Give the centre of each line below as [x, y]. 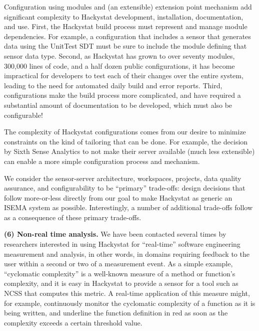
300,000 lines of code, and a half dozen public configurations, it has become [119, 65]
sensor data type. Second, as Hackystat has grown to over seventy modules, [119, 55]
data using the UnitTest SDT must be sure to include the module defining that [125, 46]
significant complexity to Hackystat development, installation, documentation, [124, 16]
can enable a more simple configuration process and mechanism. [102, 161]
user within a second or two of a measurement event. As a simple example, [118, 264]
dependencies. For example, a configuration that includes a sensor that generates [127, 36]
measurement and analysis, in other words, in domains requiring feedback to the [127, 254]
